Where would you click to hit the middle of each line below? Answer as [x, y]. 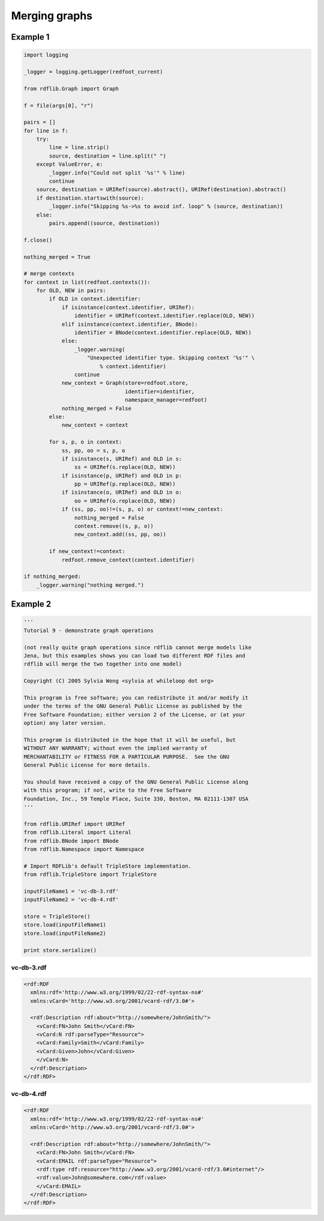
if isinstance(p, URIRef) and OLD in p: [122, 476]
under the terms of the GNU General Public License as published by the [133, 706]
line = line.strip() [79, 148]
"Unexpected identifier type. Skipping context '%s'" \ [171, 358]
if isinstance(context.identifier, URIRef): [128, 307]
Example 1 [30, 37]
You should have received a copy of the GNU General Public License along [136, 782]
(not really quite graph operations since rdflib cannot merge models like [138, 647]
